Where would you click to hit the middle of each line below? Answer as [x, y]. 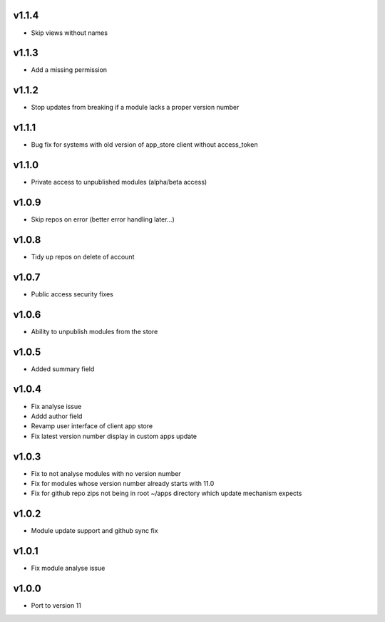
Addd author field [57, 416]
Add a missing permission [69, 70]
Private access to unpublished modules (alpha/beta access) [119, 182]
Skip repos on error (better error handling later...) [103, 219]
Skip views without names [70, 33]
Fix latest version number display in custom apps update [114, 436]
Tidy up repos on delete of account [83, 256]
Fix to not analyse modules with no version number [106, 473]
